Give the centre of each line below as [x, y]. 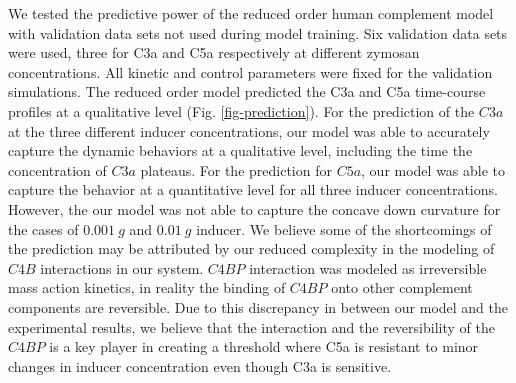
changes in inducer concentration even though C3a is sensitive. [200, 365]
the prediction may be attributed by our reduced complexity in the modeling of [251, 248]
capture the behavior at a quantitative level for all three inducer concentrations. [253, 189]
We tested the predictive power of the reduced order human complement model [251, 13]
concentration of [57, 169]
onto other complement [402, 287]
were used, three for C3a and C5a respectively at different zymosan [214, 52]
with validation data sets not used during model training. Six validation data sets [258, 32]
